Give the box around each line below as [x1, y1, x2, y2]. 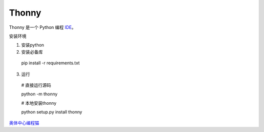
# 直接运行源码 [21, 82, 51, 88]
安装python [21, 42, 44, 48]
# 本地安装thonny [21, 100, 57, 106]
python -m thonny [21, 91, 58, 97]
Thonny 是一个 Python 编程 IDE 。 [9, 24, 76, 30]
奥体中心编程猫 [9, 120, 39, 126]
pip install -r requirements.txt [21, 60, 80, 66]
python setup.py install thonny [21, 109, 83, 115]
